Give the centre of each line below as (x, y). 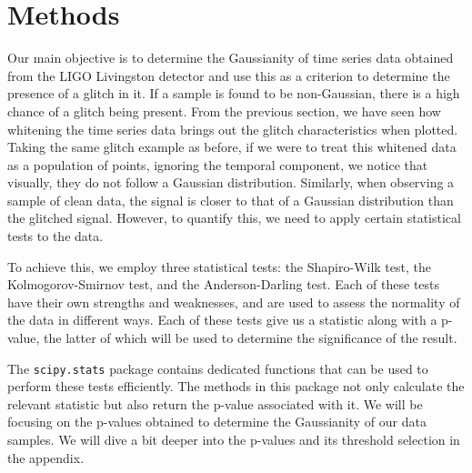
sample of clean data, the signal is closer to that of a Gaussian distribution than (231, 200)
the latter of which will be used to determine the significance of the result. (251, 338)
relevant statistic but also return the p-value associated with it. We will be (215, 403)
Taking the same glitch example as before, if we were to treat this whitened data (232, 147)
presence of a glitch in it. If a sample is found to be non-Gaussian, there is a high (234, 93)
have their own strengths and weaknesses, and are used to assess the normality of (234, 302)
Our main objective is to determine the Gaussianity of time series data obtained (231, 58)
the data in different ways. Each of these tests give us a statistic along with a (222, 320)
